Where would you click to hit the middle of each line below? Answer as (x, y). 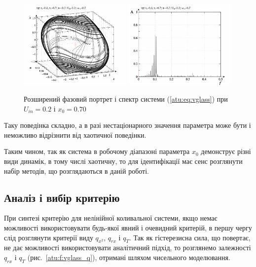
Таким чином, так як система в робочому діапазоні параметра (97, 151)
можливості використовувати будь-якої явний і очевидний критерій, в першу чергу (128, 227)
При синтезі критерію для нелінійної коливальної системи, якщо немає (111, 218)
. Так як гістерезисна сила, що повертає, (190, 237)
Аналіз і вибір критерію (62, 197)
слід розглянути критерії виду (49, 237)
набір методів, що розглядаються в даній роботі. (77, 171)
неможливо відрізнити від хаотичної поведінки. (75, 134)
